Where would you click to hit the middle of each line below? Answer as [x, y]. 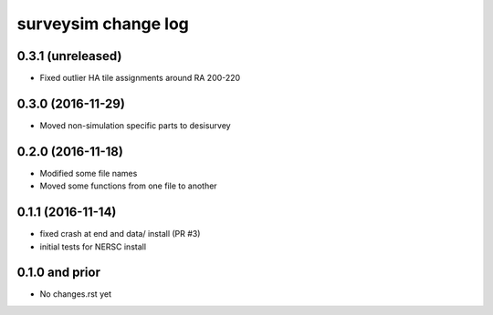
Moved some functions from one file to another [129, 186]
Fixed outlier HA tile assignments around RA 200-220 [140, 78]
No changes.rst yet [75, 294]
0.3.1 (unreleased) [69, 56]
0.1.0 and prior [58, 273]
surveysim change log [103, 24]
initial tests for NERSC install [93, 247]
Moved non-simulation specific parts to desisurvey [136, 125]
